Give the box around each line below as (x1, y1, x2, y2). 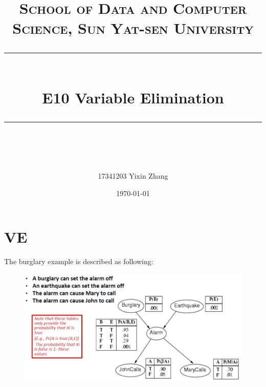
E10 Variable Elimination (42, 87, 224, 107)
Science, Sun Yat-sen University (12, 17, 254, 38)
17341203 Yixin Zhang (98, 170, 168, 181)
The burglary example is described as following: (4, 256, 153, 267)
